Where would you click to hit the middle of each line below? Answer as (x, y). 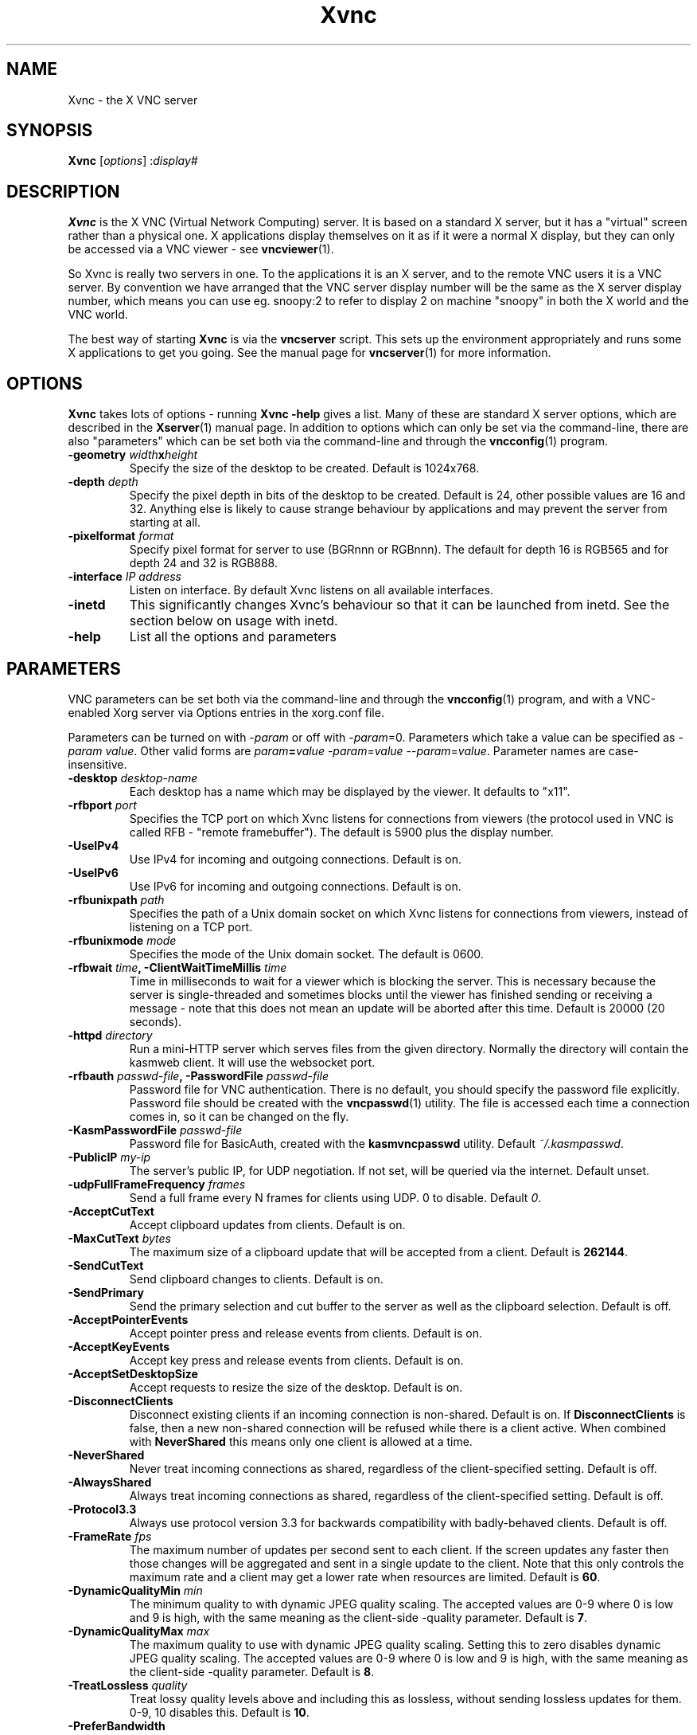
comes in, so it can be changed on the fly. (239, 1116)
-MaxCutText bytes (119, 1238)
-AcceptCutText (111, 1211)
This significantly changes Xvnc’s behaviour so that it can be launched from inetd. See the (399, 605)
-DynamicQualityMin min (135, 1590)
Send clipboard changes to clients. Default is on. (256, 1279)
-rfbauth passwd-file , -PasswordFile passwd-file (198, 1075)
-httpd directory (110, 1035)
